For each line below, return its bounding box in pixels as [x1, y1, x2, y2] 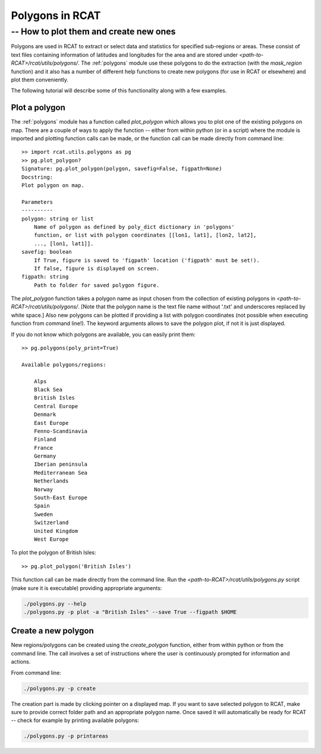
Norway [33, 486, 53, 493]
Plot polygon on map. [21, 182, 84, 188]
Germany [33, 453, 56, 460]
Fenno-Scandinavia [33, 428, 88, 434]
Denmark [33, 411, 56, 418]
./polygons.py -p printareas [23, 733, 109, 740]
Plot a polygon [11, 103, 65, 113]
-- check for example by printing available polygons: [11, 717, 140, 724]
